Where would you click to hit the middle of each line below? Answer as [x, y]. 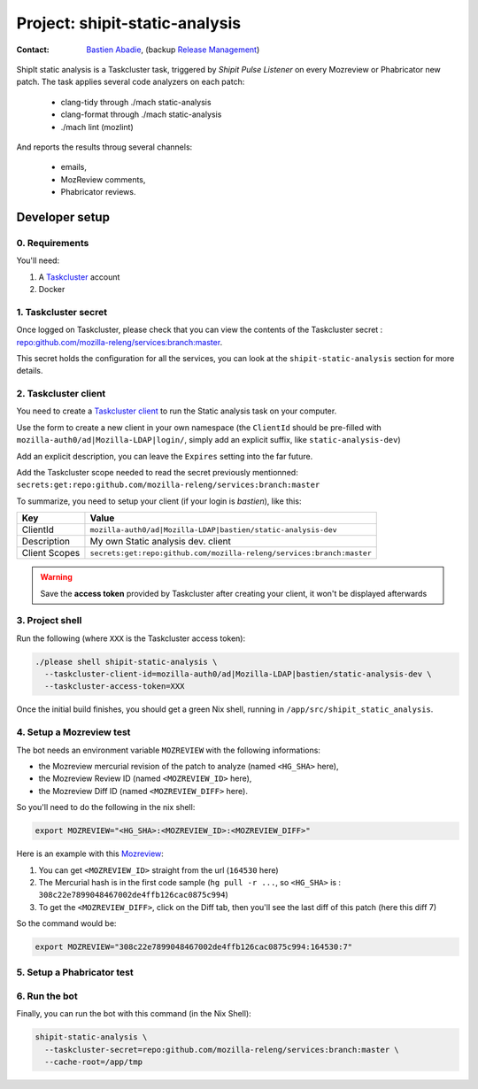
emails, [74, 167]
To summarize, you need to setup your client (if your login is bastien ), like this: [159, 501]
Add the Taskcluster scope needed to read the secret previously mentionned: [157, 473]
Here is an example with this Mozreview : [90, 853]
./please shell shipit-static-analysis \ [126, 661]
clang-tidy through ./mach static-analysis [136, 102]
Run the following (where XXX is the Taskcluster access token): [131, 638]
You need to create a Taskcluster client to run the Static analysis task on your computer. [177, 411]
